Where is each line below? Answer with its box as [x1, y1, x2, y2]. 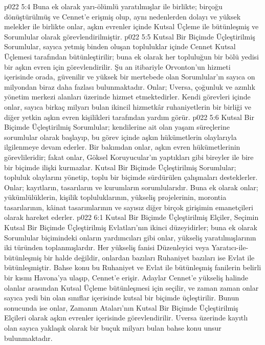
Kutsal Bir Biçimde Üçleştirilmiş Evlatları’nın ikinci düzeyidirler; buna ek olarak [4, 222, 257, 233]
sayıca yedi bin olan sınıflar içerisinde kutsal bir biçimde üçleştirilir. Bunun [4, 292, 239, 303]
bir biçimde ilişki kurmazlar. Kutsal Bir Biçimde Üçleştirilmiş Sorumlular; [4, 161, 236, 172]
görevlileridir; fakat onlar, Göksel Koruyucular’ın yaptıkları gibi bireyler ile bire [4, 151, 254, 162]
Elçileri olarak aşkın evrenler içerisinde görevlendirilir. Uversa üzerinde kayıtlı [4, 312, 248, 323]
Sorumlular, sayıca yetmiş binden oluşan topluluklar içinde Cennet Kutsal [4, 41, 236, 52]
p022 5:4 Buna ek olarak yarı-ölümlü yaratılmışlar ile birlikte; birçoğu [4, 1, 223, 11]
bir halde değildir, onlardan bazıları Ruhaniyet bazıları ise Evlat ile [43, 252, 255, 262]
